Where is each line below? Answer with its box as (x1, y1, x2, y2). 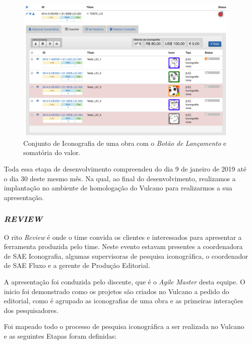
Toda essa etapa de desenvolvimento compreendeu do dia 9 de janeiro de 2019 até (4, 164, 247, 174)
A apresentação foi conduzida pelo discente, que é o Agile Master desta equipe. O (4, 277, 246, 287)
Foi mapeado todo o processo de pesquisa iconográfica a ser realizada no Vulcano (4, 321, 244, 331)
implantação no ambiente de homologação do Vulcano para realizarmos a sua (4, 183, 233, 193)
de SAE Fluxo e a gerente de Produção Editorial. (4, 260, 150, 270)
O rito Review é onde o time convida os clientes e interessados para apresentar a (4, 232, 242, 242)
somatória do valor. (23, 147, 80, 157)
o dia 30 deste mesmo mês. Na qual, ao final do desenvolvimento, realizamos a (4, 173, 236, 183)
